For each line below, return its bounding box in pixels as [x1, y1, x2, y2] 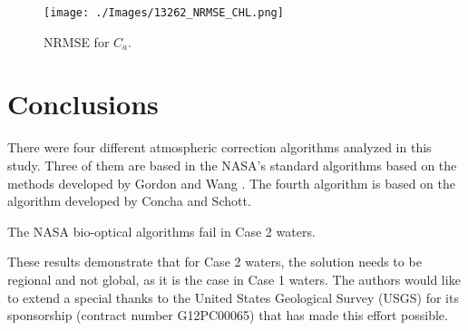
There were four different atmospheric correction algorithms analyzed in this [7, 138, 432, 157]
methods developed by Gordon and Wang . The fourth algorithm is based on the [7, 173, 455, 192]
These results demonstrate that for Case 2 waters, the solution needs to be [7, 252, 422, 271]
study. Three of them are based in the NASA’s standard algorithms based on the [7, 155, 457, 174]
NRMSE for [44, 32, 110, 51]
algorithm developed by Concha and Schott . [7, 191, 251, 210]
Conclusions [7, 85, 159, 122]
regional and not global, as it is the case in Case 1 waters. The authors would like [7, 269, 461, 288]
